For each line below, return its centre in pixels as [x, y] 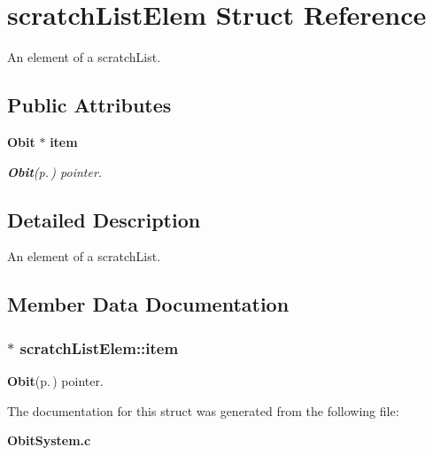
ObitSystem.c [49, 440]
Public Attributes [89, 105]
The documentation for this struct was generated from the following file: [203, 410]
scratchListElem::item [99, 347]
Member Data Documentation [148, 304]
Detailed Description [104, 219]
